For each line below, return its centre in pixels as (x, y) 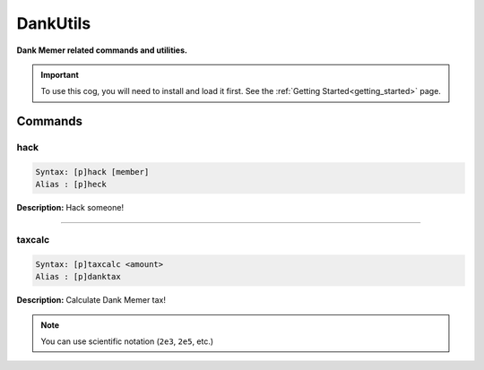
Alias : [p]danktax (78, 277)
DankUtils (54, 23)
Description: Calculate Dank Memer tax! (91, 300)
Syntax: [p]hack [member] (92, 172)
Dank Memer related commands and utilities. (102, 50)
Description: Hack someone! (70, 208)
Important (60, 74)
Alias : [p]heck (71, 185)
